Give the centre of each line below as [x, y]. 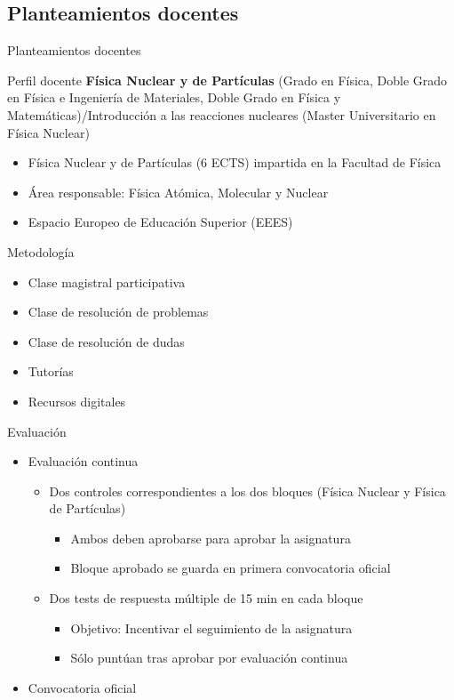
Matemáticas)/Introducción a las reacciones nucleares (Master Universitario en [222, 114]
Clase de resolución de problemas [118, 312]
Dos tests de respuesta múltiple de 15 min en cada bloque [206, 598]
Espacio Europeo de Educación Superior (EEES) [160, 222]
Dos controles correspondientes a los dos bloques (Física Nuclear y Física [247, 491]
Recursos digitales [77, 401]
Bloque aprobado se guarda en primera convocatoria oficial [231, 568]
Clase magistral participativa [107, 282]
